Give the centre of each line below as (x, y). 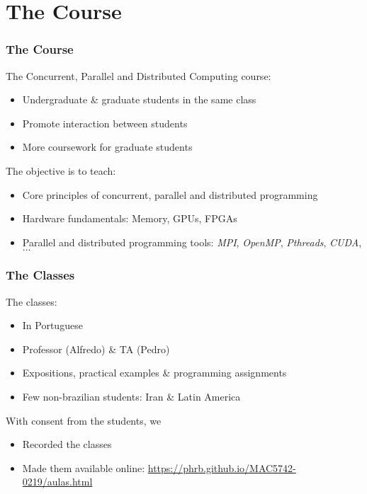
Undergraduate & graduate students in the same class (139, 99)
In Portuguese (52, 325)
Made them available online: (84, 467)
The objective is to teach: (61, 170)
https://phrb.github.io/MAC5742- (222, 467)
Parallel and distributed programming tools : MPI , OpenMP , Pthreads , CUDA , (192, 242)
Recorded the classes (67, 444)
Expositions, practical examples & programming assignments (154, 373)
